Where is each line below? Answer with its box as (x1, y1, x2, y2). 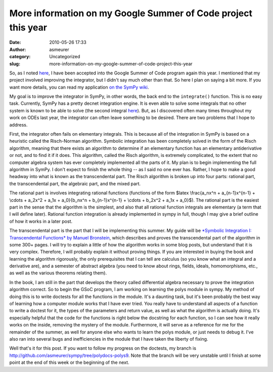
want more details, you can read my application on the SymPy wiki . (9, 84, 149, 90)
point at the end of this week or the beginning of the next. (9, 359, 129, 365)
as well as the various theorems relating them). (9, 270, 107, 276)
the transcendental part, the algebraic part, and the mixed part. (9, 180, 141, 187)
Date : (9, 39, 21, 46)
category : (9, 54, 31, 60)
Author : (9, 46, 26, 53)
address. (9, 121, 28, 128)
